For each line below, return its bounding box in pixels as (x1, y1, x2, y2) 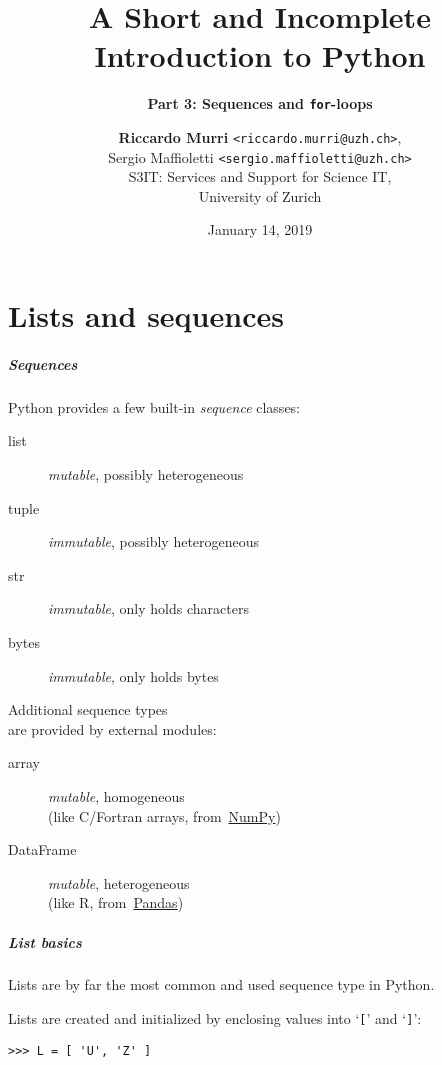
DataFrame (8, 839, 77, 860)
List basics (8, 931, 82, 952)
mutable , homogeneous (48, 785, 185, 806)
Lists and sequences (8, 295, 284, 336)
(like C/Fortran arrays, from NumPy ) (48, 805, 281, 826)
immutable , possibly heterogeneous (48, 531, 260, 552)
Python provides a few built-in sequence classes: (8, 396, 301, 417)
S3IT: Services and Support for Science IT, (128, 166, 392, 187)
